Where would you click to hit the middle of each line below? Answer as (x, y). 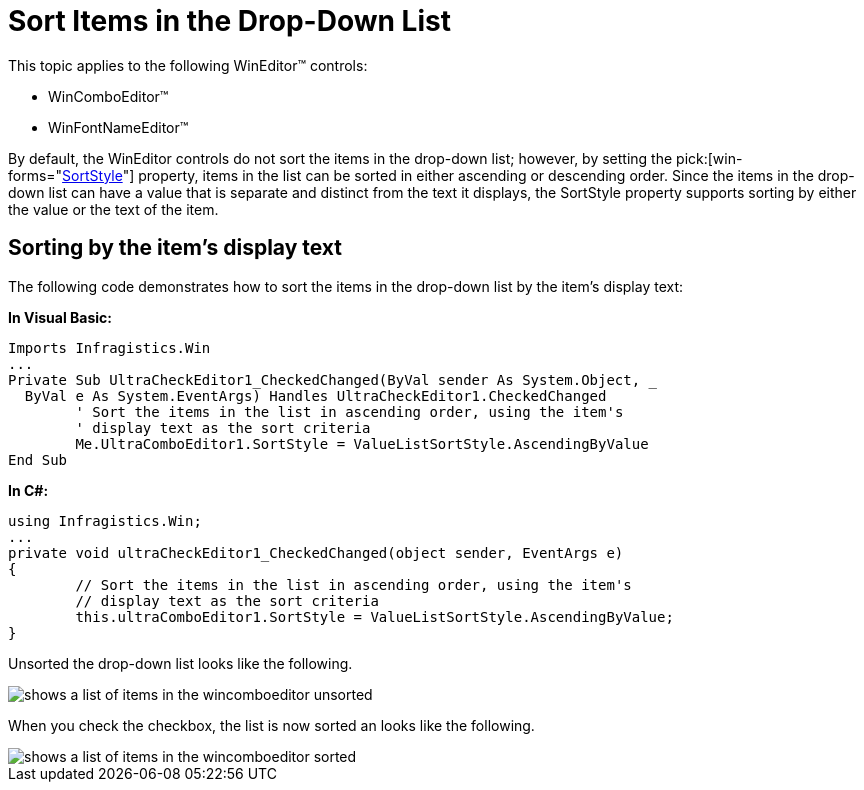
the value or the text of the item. (113, 209)
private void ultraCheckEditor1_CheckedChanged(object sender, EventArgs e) (316, 552)
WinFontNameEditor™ (118, 127)
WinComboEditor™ (108, 96)
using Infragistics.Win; (105, 520)
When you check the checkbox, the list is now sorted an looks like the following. (271, 725)
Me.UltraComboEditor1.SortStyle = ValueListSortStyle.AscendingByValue (362, 443)
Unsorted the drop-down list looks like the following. (180, 663)
